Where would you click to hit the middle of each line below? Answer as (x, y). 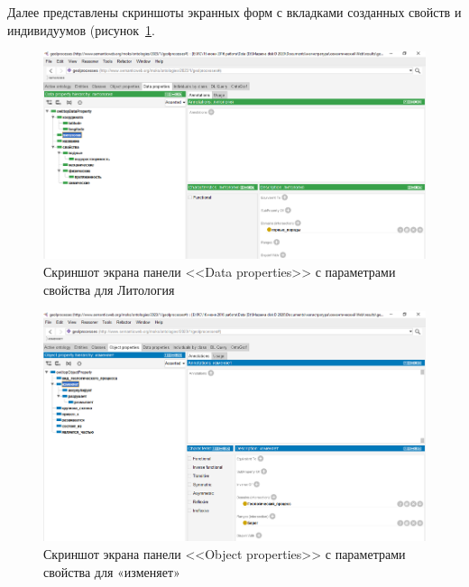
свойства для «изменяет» (112, 571)
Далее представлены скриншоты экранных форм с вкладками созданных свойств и (234, 12)
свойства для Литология (109, 289)
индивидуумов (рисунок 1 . (81, 29)
